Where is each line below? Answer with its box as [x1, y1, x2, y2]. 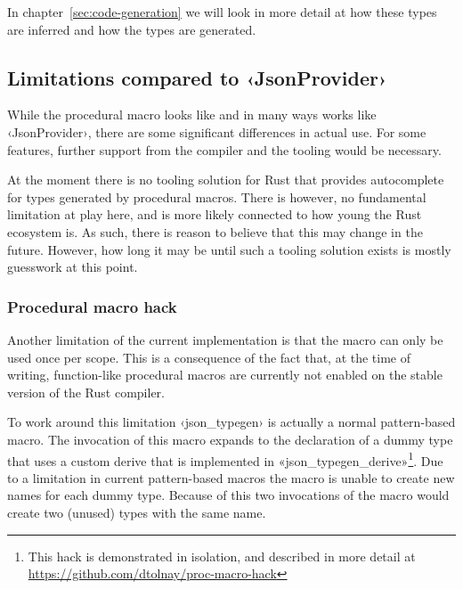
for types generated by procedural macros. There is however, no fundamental [7, 187, 426, 206]
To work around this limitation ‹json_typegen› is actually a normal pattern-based [7, 413, 456, 431]
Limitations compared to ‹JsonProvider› [7, 63, 387, 91]
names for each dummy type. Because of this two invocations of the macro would [7, 486, 450, 504]
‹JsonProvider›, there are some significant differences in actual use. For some [7, 122, 426, 141]
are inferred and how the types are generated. [7, 20, 256, 38]
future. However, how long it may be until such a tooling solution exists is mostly [7, 240, 451, 258]
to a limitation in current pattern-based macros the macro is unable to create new [7, 468, 455, 487]
